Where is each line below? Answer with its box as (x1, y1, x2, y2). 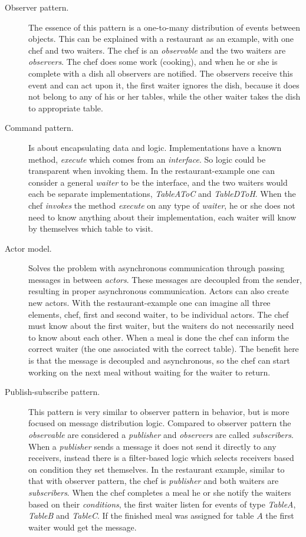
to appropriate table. (28, 101, 103, 114)
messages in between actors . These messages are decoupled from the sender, (28, 273, 302, 285)
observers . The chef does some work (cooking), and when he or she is (28, 55, 278, 68)
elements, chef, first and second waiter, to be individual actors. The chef (28, 308, 289, 320)
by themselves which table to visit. (28, 222, 153, 235)
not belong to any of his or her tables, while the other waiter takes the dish (28, 90, 301, 103)
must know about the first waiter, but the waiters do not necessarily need (28, 319, 294, 332)
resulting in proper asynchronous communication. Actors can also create (28, 285, 289, 297)
